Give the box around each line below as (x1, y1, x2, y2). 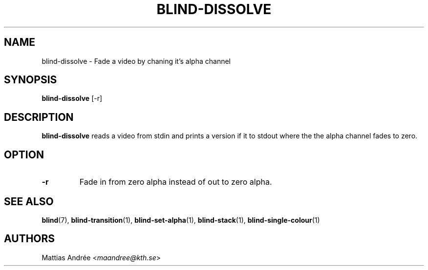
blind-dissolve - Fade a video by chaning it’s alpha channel (42, 57, 231, 65)
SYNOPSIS (4, 74, 57, 86)
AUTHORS (4, 232, 55, 245)
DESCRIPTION (4, 111, 74, 123)
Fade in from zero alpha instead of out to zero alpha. (79, 177, 272, 187)
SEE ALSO (4, 195, 54, 208)
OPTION (4, 148, 44, 161)
